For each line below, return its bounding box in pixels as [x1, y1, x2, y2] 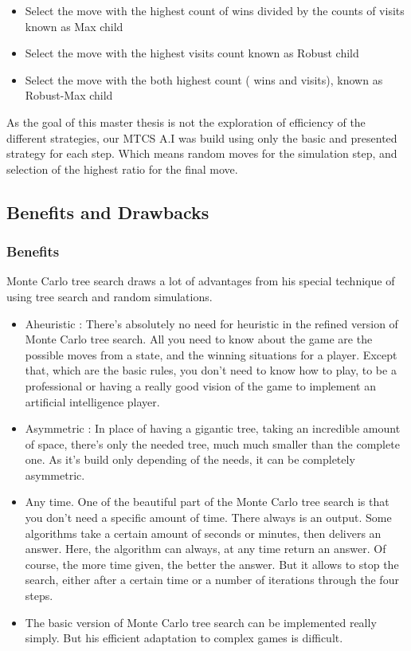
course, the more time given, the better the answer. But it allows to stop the [25, 555, 399, 572]
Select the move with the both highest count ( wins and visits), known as [25, 71, 383, 88]
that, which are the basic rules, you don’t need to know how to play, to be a [25, 362, 397, 378]
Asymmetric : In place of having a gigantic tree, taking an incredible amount [25, 420, 401, 437]
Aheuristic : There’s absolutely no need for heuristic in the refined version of [25, 315, 398, 331]
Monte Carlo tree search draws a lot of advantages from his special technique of [6, 273, 395, 289]
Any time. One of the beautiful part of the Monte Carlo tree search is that [25, 493, 389, 510]
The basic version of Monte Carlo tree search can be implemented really [25, 614, 377, 630]
